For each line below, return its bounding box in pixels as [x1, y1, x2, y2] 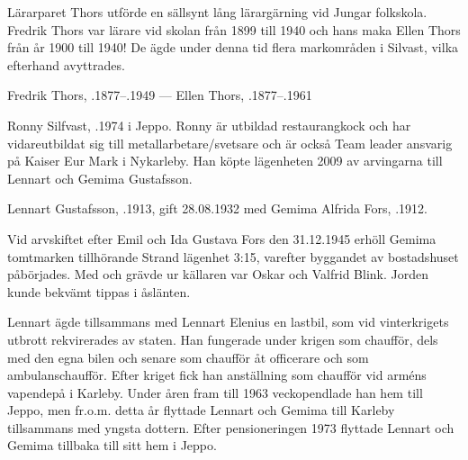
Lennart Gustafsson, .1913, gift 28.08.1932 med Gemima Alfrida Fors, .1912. [7, 199, 427, 218]
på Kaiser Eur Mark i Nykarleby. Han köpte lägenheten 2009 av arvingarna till [7, 151, 443, 170]
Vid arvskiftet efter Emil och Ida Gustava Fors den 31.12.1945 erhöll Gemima [7, 229, 436, 248]
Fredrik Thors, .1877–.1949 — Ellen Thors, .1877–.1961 [7, 86, 312, 104]
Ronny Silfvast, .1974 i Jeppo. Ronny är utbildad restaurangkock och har [7, 115, 411, 134]
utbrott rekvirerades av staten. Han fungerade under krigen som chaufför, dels [7, 329, 438, 348]
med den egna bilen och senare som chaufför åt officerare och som [7, 347, 369, 366]
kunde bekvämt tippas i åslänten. [7, 282, 191, 301]
